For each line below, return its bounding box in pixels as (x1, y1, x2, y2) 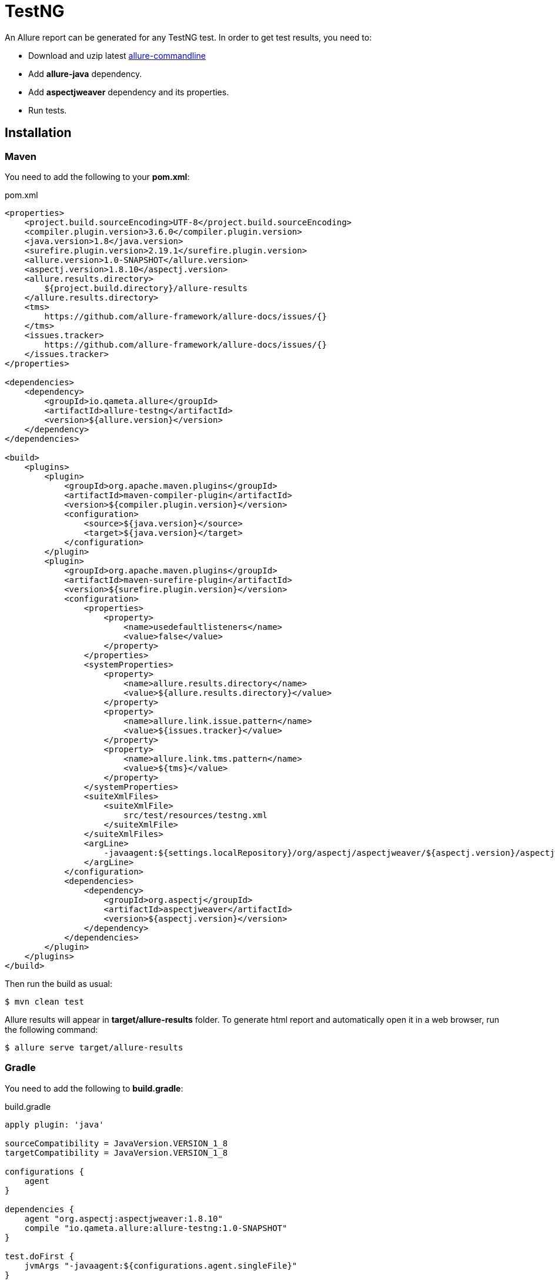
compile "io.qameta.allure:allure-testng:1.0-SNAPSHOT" (24, 1223, 287, 1233)
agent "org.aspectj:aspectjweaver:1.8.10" (24, 1213, 223, 1223)
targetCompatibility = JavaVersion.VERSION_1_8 (5, 1147, 228, 1157)
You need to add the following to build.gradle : (5, 1083, 183, 1093)
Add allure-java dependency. (28, 68, 142, 79)
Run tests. (28, 105, 67, 115)
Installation (5, 125, 72, 141)
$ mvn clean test (5, 996, 84, 1006)
